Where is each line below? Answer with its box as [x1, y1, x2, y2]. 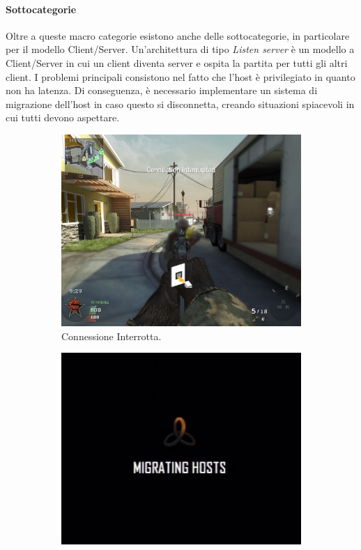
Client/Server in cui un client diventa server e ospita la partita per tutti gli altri [6, 55, 348, 70]
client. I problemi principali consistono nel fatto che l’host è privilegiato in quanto [6, 69, 355, 84]
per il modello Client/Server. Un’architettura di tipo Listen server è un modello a [6, 42, 355, 56]
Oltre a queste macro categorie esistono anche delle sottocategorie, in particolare [6, 28, 350, 43]
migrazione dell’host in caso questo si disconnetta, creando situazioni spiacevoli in [6, 96, 355, 111]
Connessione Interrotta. [61, 328, 162, 343]
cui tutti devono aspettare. [6, 110, 120, 125]
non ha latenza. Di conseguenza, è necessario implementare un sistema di [6, 83, 318, 98]
